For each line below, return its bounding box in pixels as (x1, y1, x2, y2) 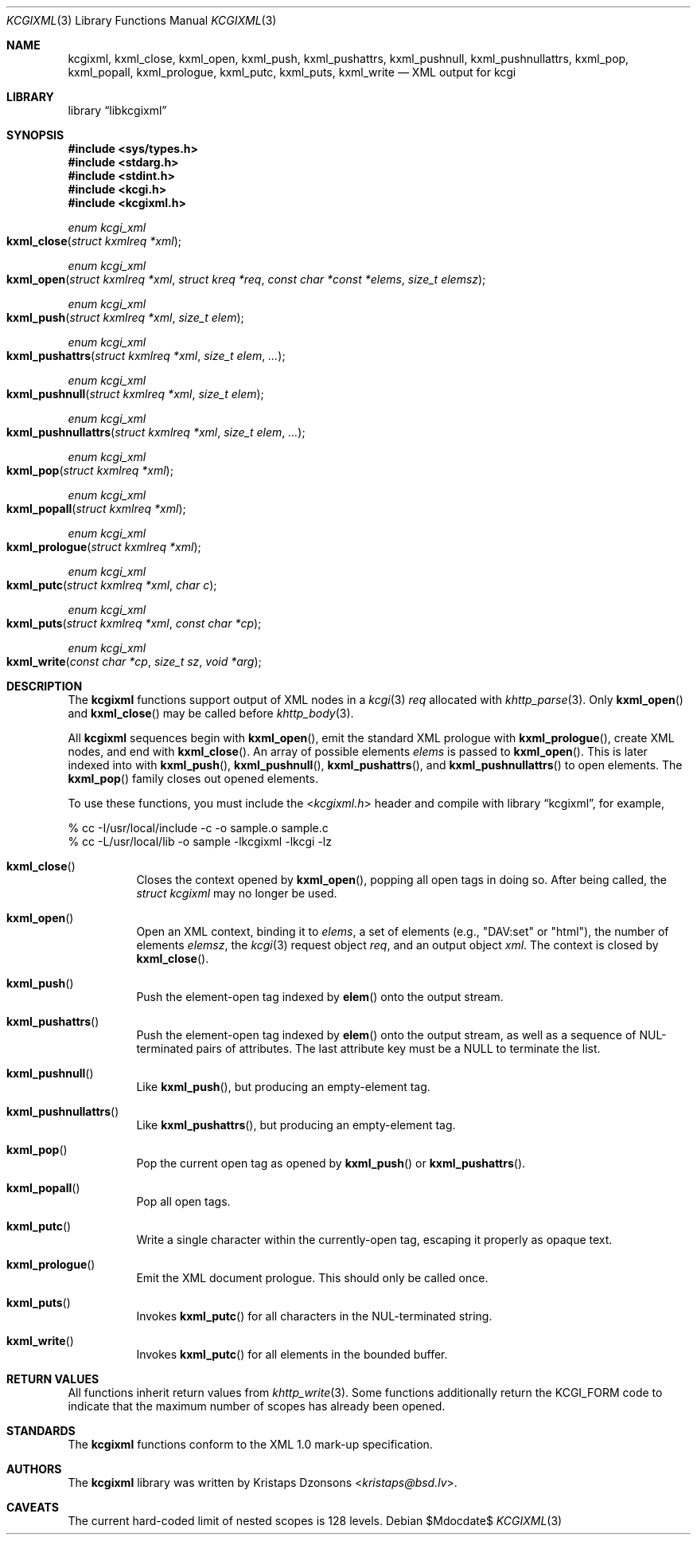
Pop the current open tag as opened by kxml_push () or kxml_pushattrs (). (136, 1156, 526, 1170)
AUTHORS (6, 1462, 62, 1476)
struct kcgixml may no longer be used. (136, 886, 337, 900)
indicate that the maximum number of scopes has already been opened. (68, 1399, 446, 1413)
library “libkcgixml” (68, 104, 167, 117)
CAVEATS (6, 1500, 59, 1514)
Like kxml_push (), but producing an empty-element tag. (136, 1080, 430, 1093)
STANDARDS (6, 1424, 76, 1437)
